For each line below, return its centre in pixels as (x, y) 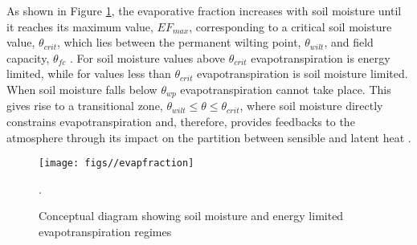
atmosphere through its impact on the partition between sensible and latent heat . (209, 137)
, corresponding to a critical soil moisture (290, 26)
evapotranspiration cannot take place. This (286, 89)
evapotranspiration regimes (105, 232)
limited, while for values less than (89, 73)
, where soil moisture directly (311, 106)
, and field (349, 42)
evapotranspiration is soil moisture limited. (303, 73)
